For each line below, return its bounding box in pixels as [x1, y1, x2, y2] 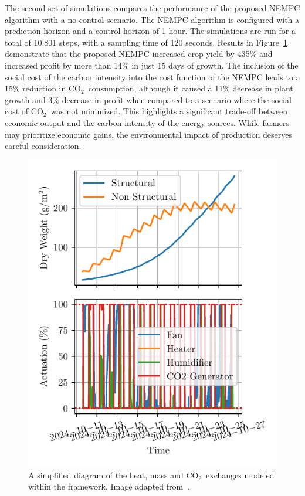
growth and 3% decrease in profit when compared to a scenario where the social [5, 93, 292, 106]
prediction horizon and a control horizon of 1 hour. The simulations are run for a [5, 25, 296, 37]
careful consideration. [5, 140, 82, 152]
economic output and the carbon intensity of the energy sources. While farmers [5, 116, 290, 128]
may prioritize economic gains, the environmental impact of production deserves [5, 128, 293, 140]
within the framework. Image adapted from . [28, 480, 190, 492]
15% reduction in [5, 82, 66, 94]
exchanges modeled [206, 468, 274, 481]
